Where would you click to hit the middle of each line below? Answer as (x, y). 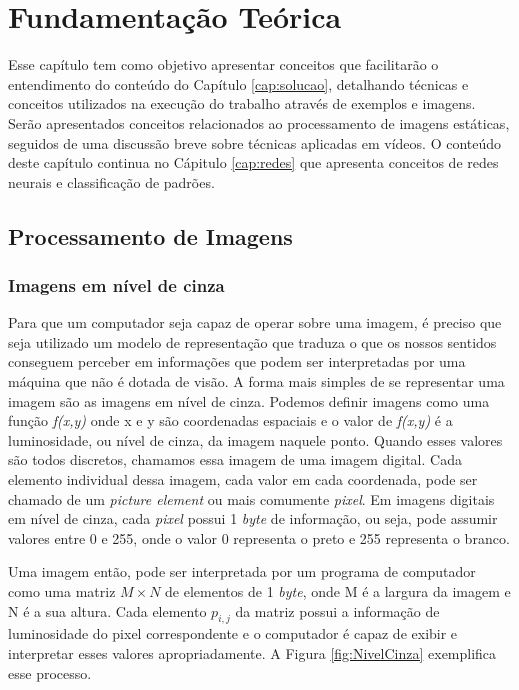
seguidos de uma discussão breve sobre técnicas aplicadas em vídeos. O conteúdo (255, 142)
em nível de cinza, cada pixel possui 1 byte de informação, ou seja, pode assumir (253, 518)
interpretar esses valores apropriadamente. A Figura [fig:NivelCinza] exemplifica (252, 652)
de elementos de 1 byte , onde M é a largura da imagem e (338, 591)
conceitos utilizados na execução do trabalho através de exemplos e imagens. (242, 103)
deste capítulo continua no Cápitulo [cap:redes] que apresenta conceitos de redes (253, 162)
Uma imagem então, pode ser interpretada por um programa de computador (242, 571)
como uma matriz (62, 591)
